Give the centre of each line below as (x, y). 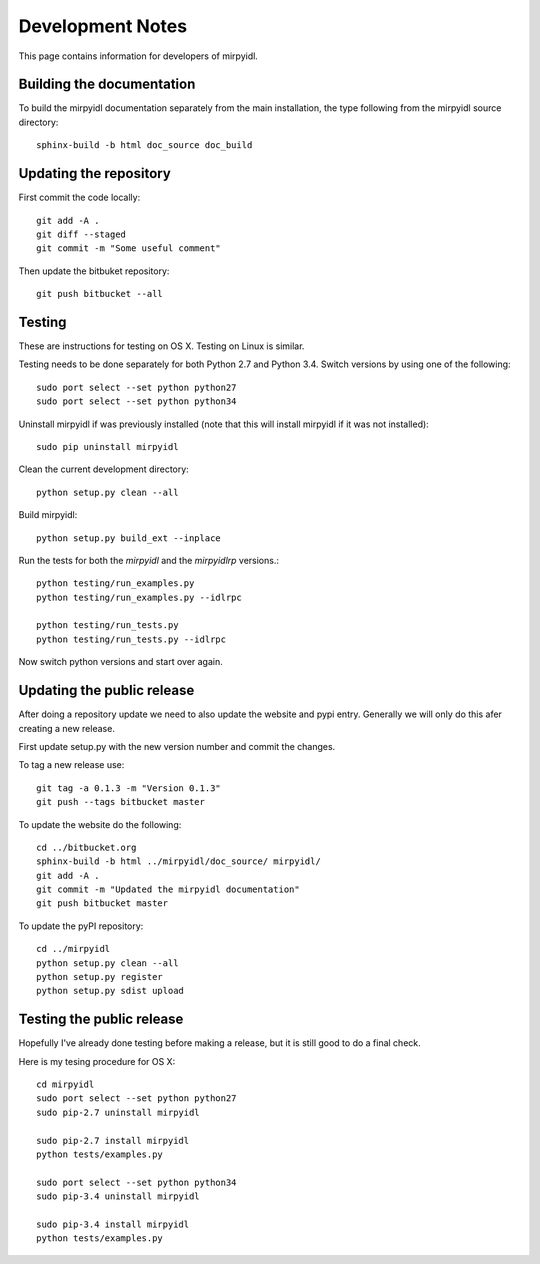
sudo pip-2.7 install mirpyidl (113, 1140)
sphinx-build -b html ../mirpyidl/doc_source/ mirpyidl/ (179, 861)
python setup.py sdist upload (110, 991)
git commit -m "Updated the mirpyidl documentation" (168, 889)
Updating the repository (95, 173)
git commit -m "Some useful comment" (129, 248)
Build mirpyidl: (48, 515)
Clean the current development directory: (103, 469)
